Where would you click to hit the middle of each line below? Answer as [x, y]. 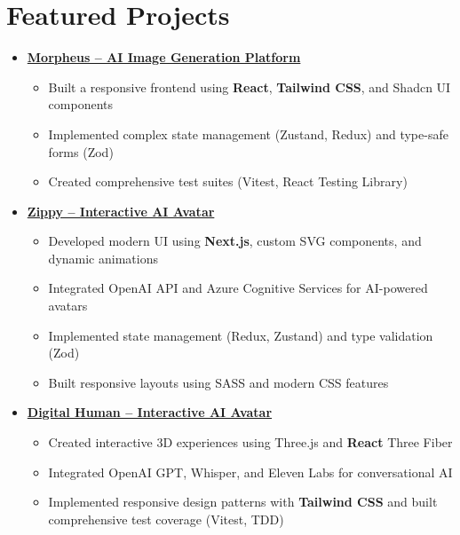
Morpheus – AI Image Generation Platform [164, 57]
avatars [68, 306]
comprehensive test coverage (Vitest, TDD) [166, 519]
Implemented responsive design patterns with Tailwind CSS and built [243, 502]
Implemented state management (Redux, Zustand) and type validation [241, 335]
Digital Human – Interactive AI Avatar [150, 412]
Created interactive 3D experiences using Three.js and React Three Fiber [250, 442]
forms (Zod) [81, 151]
